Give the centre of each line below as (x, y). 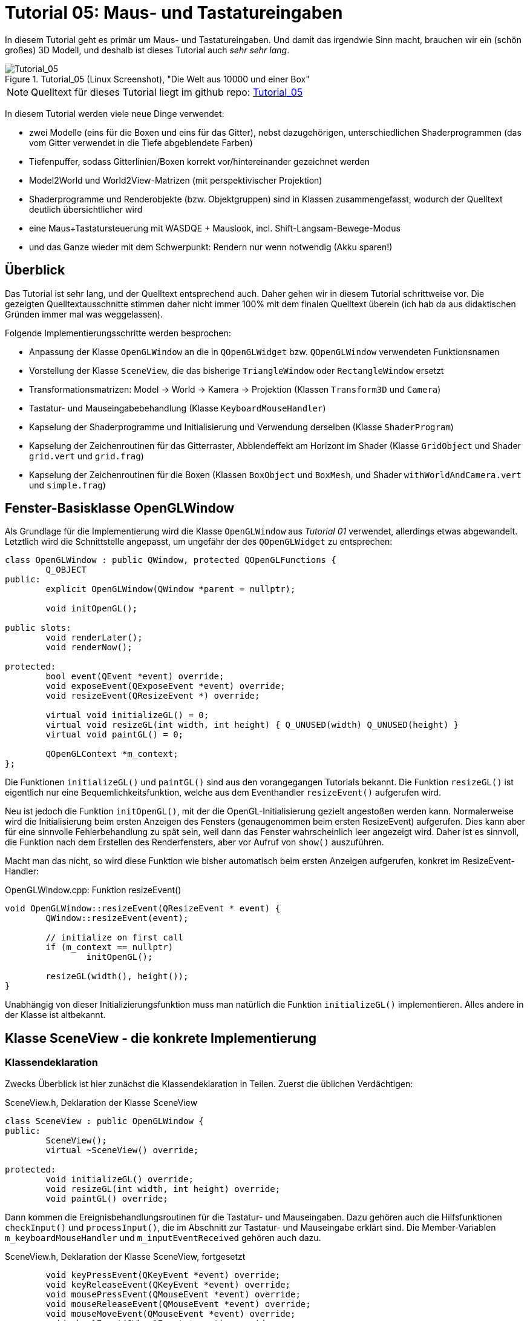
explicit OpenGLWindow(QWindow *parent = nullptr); (171, 589)
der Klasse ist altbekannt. (55, 1015)
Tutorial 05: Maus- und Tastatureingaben (174, 13)
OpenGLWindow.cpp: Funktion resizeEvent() (93, 890)
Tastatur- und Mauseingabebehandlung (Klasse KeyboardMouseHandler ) (178, 408)
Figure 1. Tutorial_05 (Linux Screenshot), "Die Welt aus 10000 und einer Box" (157, 79)
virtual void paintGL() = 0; (115, 735)
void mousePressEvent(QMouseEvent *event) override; (173, 1294)
